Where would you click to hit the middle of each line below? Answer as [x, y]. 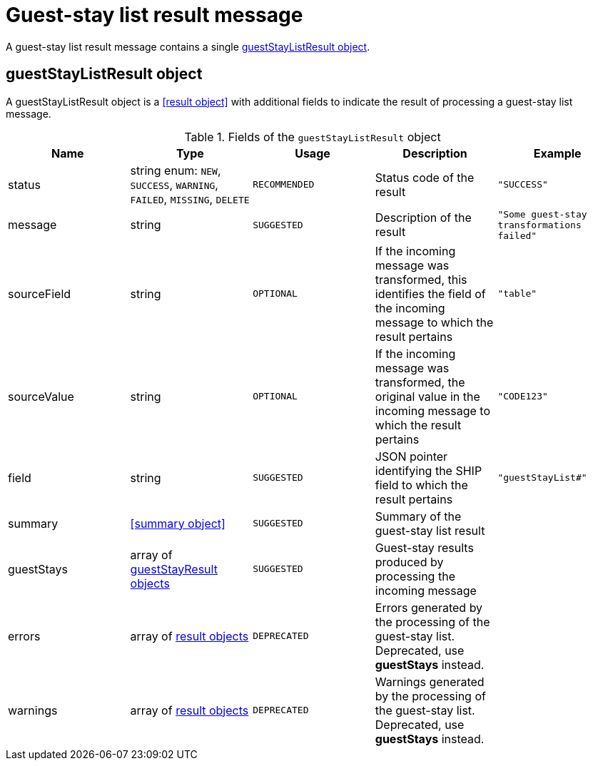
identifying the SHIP [429, 470]
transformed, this [421, 279]
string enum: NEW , [176, 170]
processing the [415, 576]
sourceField [40, 293]
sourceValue [41, 396]
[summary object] [178, 523]
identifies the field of [430, 293]
